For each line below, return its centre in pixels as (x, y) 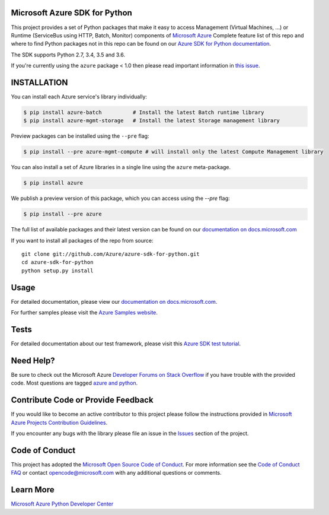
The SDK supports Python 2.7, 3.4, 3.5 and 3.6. (68, 55)
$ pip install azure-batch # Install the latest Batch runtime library (144, 112)
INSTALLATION (39, 82)
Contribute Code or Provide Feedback (82, 400)
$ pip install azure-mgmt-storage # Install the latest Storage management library (151, 121)
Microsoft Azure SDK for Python (72, 13)
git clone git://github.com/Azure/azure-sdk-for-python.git (111, 254)
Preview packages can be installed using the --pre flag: (80, 136)
